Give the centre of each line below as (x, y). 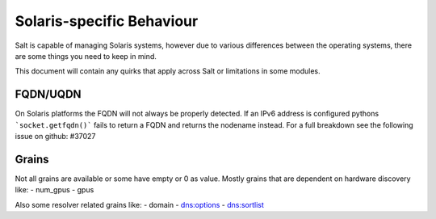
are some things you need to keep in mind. (86, 56)
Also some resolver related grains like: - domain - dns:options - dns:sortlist (139, 204)
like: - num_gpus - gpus (55, 190)
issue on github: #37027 (55, 137)
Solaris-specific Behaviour (107, 21)
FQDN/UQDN (48, 94)
